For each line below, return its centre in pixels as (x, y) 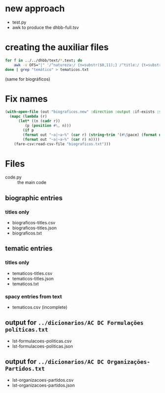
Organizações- (129, 362)
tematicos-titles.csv (32, 273)
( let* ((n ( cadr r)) (39, 121)
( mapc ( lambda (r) (28, 117)
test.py (19, 22)
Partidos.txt (25, 369)
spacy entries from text (34, 297)
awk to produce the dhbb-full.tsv (45, 27)
